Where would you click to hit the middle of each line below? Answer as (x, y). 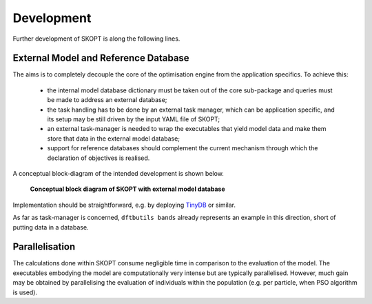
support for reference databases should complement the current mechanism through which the (183, 148)
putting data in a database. (51, 227)
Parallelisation (44, 247)
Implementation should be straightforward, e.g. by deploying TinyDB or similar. (124, 205)
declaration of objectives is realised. (99, 158)
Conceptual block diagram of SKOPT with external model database (127, 189)
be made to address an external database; (107, 100)
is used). (25, 292)
